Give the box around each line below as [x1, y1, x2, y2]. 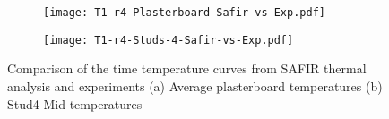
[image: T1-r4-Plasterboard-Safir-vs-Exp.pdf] [43, 6, 325, 19]
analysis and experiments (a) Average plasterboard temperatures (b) [7, 76, 383, 95]
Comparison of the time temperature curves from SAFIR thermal [7, 59, 367, 78]
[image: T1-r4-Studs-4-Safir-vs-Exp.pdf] [43, 33, 294, 47]
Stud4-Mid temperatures [7, 94, 143, 113]
